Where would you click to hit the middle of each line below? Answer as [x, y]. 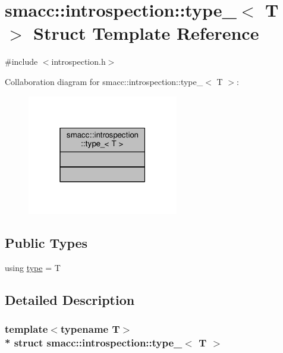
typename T [90, 329]
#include [21, 62]
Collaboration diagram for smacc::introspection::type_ [104, 81]
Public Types [46, 243]
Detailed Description [70, 300]
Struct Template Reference [146, 33]
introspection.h [78, 62]
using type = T [33, 268]
